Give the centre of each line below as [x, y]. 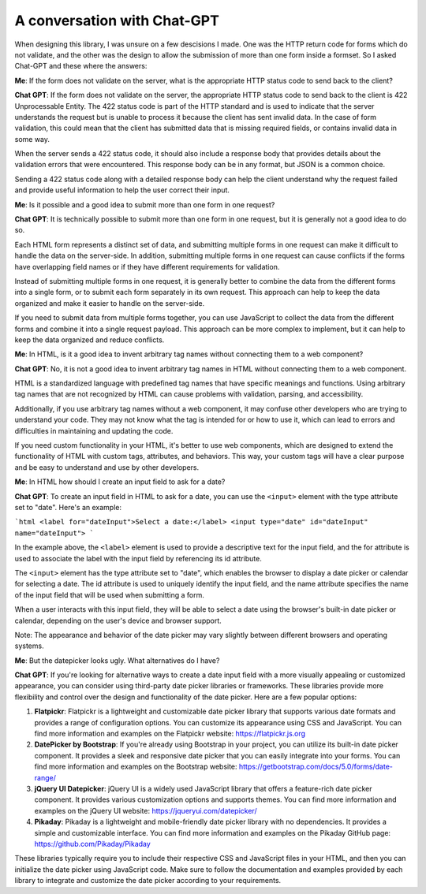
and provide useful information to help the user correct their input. [122, 190]
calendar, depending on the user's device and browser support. [118, 620]
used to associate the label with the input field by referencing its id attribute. [138, 558]
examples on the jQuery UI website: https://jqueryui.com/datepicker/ [146, 810]
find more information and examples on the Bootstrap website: [136, 767]
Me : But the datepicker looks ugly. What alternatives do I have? [117, 660]
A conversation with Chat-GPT [117, 20]
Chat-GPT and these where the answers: [81, 66]
